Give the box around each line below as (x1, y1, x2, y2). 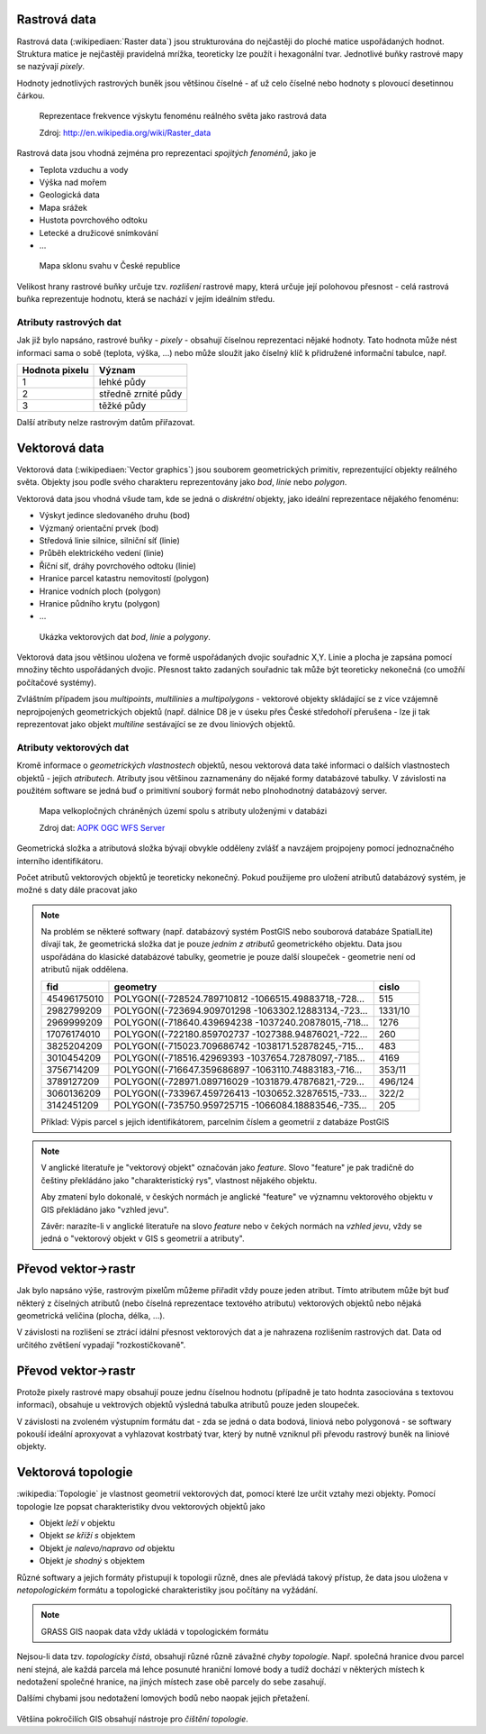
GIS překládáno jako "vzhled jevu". (40, 1204, 170, 1215)
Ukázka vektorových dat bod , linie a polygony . (39, 631, 211, 642)
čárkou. (16, 90, 45, 101)
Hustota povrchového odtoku (39, 214, 148, 225)
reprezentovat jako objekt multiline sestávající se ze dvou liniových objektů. (16, 719, 296, 730)
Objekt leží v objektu (39, 1517, 116, 1528)
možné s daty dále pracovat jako (16, 884, 138, 896)
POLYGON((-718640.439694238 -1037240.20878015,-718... (113, 1016, 369, 1028)
